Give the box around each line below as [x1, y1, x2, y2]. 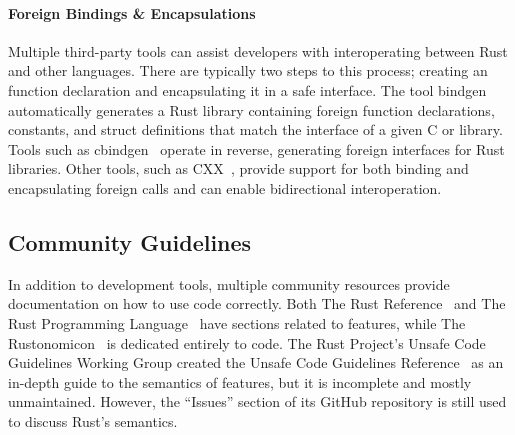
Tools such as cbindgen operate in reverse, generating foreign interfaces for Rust [8, 138, 505, 159]
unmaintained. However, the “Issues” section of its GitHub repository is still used [8, 391, 507, 412]
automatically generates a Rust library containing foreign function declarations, [8, 99, 495, 120]
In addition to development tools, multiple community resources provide [8, 273, 450, 294]
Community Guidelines [8, 226, 252, 257]
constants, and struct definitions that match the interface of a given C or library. [8, 119, 503, 140]
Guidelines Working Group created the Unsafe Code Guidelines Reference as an [8, 352, 504, 373]
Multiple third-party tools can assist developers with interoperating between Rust [8, 40, 508, 61]
